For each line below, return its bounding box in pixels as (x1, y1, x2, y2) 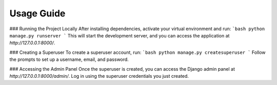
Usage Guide (9, 8, 66, 19)
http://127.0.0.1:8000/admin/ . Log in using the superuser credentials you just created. (9, 73, 189, 79)
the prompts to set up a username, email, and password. (9, 56, 129, 62)
